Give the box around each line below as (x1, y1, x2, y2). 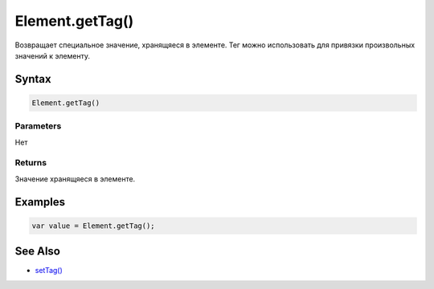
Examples (14, 195, 66, 209)
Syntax (14, 72, 51, 86)
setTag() (35, 266, 63, 275)
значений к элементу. (14, 51, 90, 60)
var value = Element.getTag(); (31, 221, 156, 230)
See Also (14, 245, 60, 258)
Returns (14, 157, 47, 169)
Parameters (14, 120, 62, 132)
